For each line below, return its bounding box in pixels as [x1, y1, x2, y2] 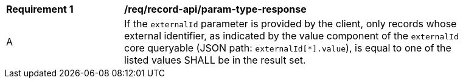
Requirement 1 [6, 3, 74, 15]
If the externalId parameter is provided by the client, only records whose [124, 18, 457, 30]
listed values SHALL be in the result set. [124, 54, 306, 66]
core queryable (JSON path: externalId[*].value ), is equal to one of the [124, 42, 451, 54]
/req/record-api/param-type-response [124, 3, 307, 15]
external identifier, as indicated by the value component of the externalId [124, 30, 459, 42]
